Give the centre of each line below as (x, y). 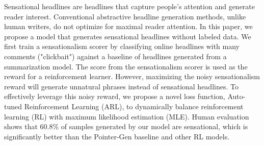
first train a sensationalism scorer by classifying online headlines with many (122, 46)
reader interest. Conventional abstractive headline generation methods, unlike (125, 16)
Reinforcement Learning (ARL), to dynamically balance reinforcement (134, 106)
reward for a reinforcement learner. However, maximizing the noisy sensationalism (132, 76)
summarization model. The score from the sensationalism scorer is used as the (126, 66)
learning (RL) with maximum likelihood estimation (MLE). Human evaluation (127, 116)
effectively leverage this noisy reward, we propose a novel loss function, (115, 96)
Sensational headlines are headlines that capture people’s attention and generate (129, 6)
